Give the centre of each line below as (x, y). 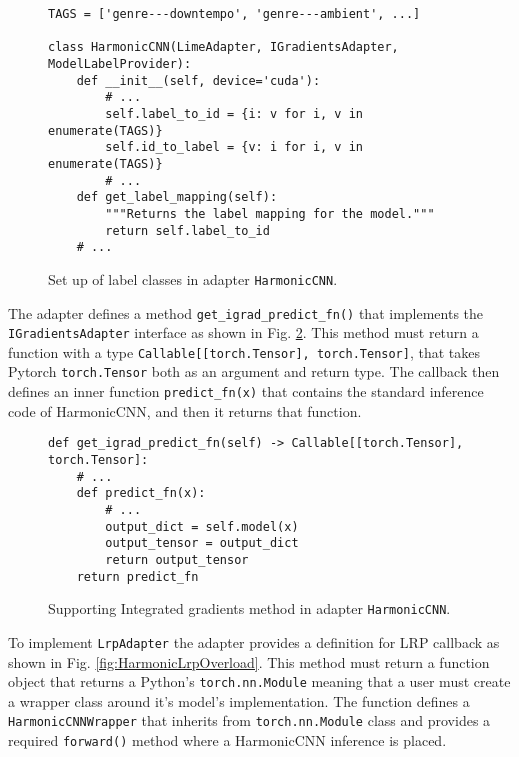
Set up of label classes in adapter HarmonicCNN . (193, 278)
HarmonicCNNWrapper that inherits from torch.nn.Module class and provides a (249, 720)
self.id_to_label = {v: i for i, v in (234, 147)
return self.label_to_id (187, 230)
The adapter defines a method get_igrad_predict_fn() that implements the (246, 312)
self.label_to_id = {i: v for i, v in (234, 113)
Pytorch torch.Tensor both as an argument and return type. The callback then (254, 371)
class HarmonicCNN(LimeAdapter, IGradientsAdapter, (223, 47)
